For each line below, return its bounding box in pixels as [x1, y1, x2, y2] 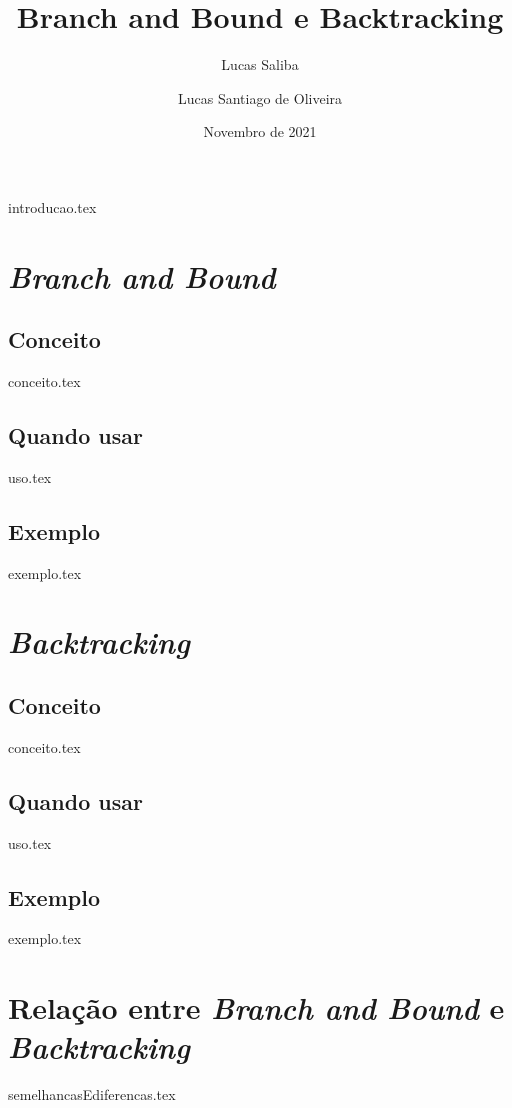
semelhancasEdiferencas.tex [8, 1084, 176, 1105]
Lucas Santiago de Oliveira [177, 87, 343, 108]
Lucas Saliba [221, 54, 299, 75]
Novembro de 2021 [203, 121, 317, 142]
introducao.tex [8, 196, 97, 217]
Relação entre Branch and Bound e [8, 987, 505, 1029]
